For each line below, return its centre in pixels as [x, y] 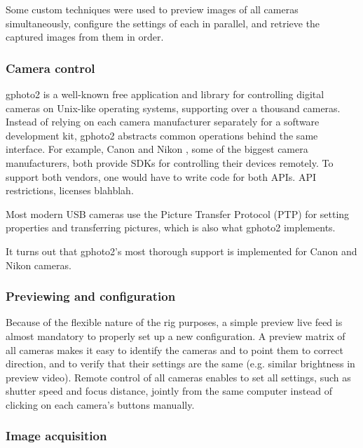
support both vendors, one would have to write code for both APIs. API [161, 176]
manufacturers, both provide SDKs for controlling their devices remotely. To [170, 162]
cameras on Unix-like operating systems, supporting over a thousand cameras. [173, 108]
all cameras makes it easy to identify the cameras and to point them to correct [174, 349]
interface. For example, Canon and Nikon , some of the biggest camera [157, 149]
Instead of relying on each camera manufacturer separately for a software [163, 122]
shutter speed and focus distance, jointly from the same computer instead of [169, 391]
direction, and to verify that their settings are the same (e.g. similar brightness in [180, 364]
